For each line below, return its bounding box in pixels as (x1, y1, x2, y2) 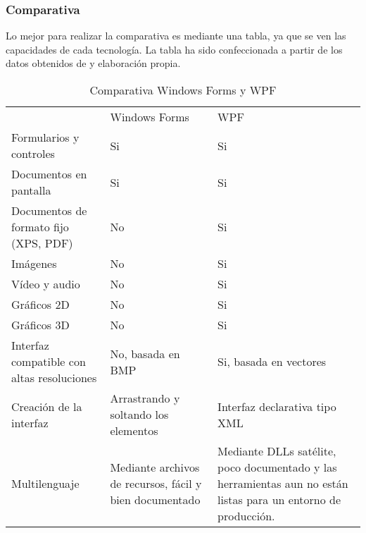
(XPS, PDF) (11, 235, 73, 251)
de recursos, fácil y (110, 475, 202, 491)
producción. (217, 508, 275, 524)
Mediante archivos (110, 459, 200, 475)
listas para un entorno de (217, 491, 341, 508)
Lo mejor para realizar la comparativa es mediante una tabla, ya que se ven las (6, 28, 346, 43)
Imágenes (11, 255, 57, 271)
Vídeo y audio (11, 276, 80, 292)
